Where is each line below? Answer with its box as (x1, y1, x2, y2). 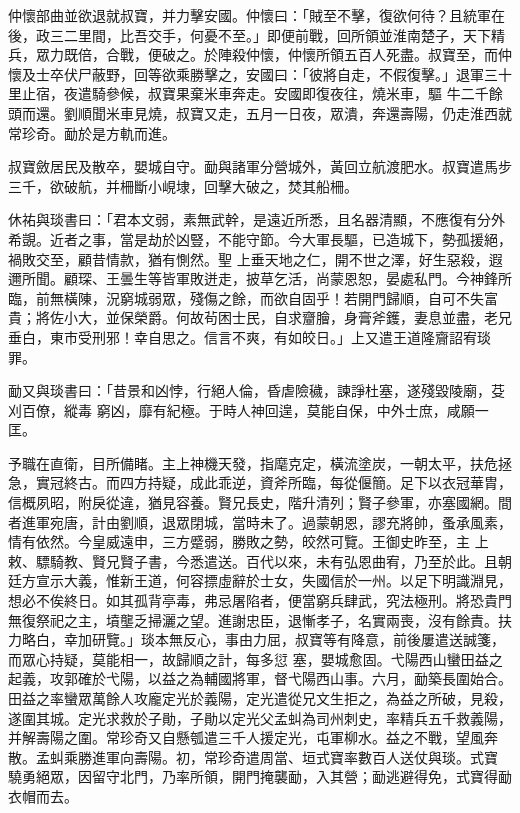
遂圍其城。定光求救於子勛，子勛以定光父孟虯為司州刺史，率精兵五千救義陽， (8, 707, 512, 728)
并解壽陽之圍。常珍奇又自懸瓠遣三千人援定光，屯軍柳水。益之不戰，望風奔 (8, 727, 498, 748)
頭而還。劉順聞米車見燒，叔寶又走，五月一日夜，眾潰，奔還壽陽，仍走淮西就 (8, 102, 512, 123)
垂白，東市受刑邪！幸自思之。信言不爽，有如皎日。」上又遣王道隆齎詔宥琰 (8, 326, 491, 347)
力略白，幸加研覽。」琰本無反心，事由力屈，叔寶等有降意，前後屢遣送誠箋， (8, 629, 505, 650)
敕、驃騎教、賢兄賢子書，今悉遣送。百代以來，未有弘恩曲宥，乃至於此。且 (8, 550, 498, 571)
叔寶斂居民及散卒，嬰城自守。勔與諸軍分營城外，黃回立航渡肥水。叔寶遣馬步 (8, 156, 512, 177)
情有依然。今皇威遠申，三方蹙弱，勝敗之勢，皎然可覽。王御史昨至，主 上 (8, 531, 489, 552)
